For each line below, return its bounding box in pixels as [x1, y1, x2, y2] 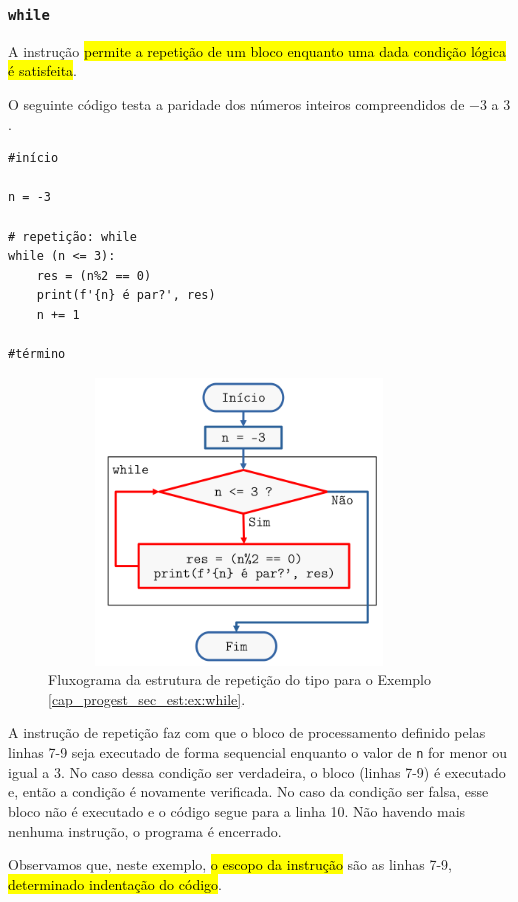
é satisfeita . [8, 60, 77, 81]
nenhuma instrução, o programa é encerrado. [8, 820, 282, 841]
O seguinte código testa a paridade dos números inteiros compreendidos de [8, 93, 465, 114]
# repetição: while [8, 229, 137, 244]
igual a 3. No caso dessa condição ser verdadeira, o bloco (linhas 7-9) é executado [8, 761, 506, 782]
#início [8, 151, 59, 166]
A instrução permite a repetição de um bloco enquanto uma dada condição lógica [8, 40, 506, 61]
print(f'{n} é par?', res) [36, 288, 216, 303]
